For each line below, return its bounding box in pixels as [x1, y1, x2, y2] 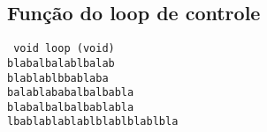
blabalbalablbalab [7, 56, 115, 70]
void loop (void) [13, 42, 115, 55]
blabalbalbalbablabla [7, 100, 134, 114]
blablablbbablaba [7, 71, 109, 84]
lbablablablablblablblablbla [7, 115, 179, 128]
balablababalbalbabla [7, 86, 134, 99]
